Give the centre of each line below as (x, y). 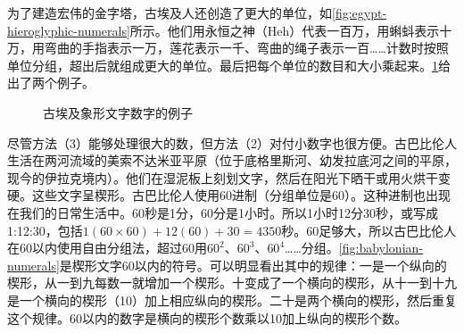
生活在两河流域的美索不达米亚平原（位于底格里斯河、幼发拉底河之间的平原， (232, 160)
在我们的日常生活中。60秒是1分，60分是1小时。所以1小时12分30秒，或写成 (223, 212)
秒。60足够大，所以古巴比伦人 (369, 230)
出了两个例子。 (51, 83)
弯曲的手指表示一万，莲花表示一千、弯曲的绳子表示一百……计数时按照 (246, 48)
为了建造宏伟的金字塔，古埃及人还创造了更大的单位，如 (170, 12)
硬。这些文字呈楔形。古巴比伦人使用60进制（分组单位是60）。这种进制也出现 (229, 195)
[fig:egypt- (360, 12)
